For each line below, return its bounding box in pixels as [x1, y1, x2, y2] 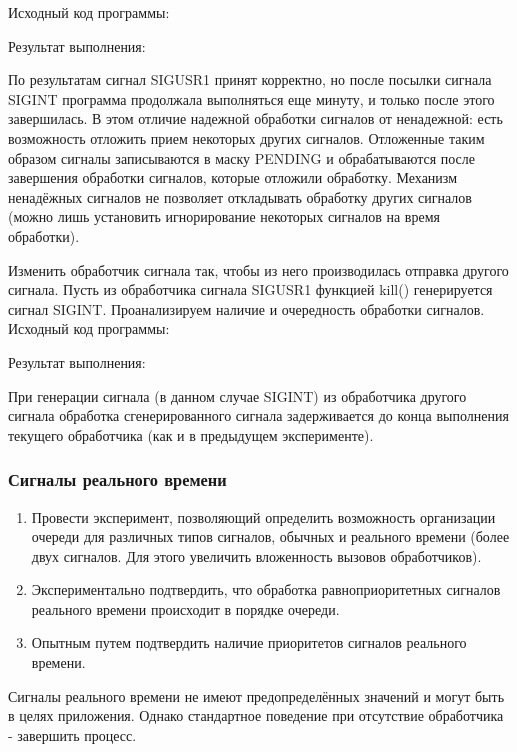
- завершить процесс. [8, 724, 137, 745]
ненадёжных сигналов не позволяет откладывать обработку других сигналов [8, 186, 472, 207]
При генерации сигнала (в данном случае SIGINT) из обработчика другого [8, 385, 467, 406]
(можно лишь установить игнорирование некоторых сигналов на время [8, 206, 440, 227]
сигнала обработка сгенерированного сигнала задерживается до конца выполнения [8, 405, 509, 426]
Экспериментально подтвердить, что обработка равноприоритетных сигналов [31, 579, 501, 600]
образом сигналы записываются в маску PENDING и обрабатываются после [8, 147, 476, 168]
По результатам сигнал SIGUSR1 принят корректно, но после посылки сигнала [8, 69, 492, 90]
